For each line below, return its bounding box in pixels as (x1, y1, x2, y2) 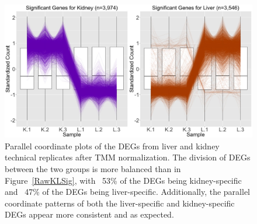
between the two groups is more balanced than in (5, 162, 181, 174)
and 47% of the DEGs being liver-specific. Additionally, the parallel (5, 185, 250, 198)
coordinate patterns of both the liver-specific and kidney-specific (5, 197, 235, 209)
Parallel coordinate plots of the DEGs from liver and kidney (5, 139, 220, 152)
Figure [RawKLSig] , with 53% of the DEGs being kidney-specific (5, 174, 242, 186)
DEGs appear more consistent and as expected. (5, 208, 174, 220)
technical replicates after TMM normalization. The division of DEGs (5, 151, 251, 163)
